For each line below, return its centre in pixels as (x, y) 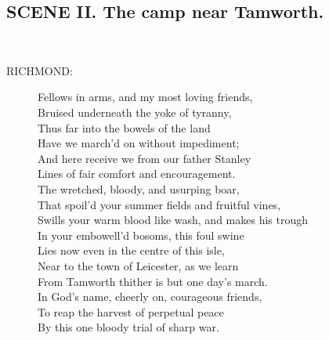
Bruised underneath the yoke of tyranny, (135, 112)
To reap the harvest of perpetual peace (131, 311)
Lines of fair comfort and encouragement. (137, 174)
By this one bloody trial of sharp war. (128, 327)
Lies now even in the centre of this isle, (131, 250)
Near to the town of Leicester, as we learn (138, 265)
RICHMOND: (40, 70)
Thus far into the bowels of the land (124, 127)
